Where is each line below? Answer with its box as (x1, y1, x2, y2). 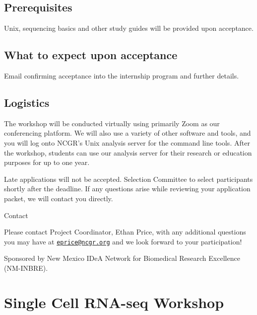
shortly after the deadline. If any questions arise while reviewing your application (4, 183, 251, 194)
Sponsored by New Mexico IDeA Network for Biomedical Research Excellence (4, 253, 240, 263)
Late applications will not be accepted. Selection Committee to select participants (4, 173, 253, 184)
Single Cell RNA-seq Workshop (4, 292, 224, 312)
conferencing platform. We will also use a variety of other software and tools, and (4, 128, 251, 138)
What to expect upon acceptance (4, 47, 178, 63)
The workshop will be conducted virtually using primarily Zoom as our (4, 118, 220, 128)
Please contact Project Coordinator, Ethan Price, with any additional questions (4, 227, 246, 237)
